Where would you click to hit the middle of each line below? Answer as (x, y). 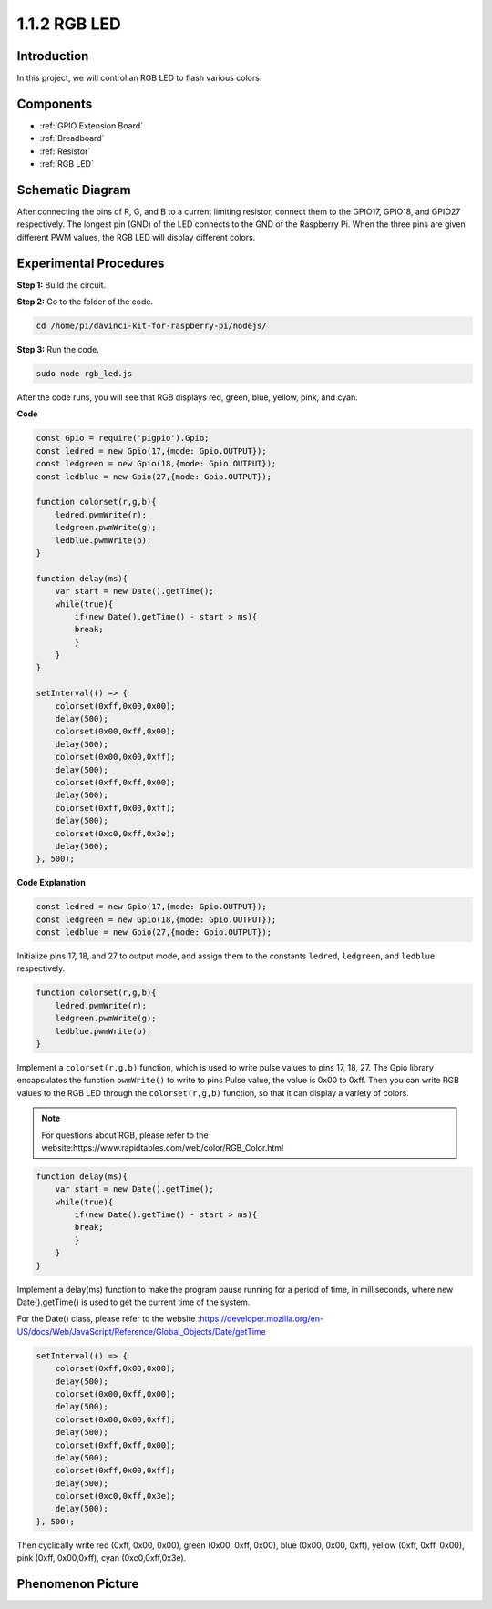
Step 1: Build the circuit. (61, 285)
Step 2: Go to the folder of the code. (85, 302)
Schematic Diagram (74, 190)
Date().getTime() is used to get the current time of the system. (133, 1302)
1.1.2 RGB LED (69, 24)
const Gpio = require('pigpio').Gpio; (123, 438)
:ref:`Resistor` (65, 151)
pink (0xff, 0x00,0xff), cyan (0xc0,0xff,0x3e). (102, 1558)
